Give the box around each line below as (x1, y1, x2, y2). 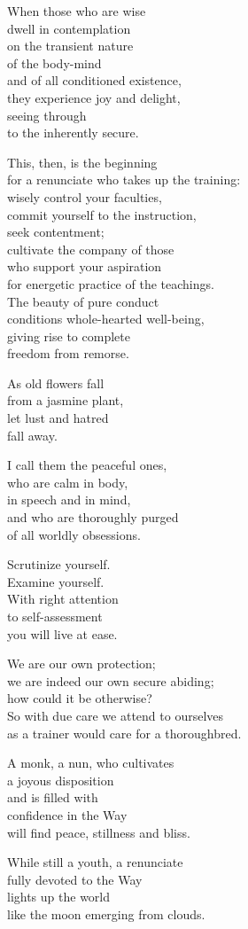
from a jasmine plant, (7, 391, 124, 410)
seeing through (7, 105, 87, 124)
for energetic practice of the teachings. (7, 274, 214, 293)
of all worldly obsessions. (7, 525, 141, 543)
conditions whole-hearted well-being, (7, 309, 205, 328)
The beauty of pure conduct (7, 292, 159, 310)
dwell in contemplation (7, 19, 131, 37)
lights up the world (7, 887, 111, 906)
